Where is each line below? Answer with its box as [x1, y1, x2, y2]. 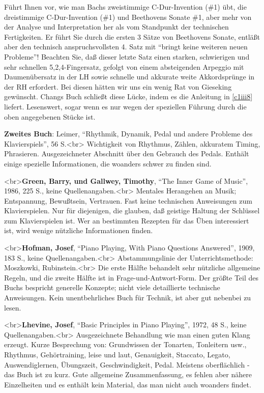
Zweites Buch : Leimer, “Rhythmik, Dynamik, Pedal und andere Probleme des [4, 128, 253, 139]
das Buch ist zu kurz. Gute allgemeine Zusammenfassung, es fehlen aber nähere [4, 369, 252, 380]
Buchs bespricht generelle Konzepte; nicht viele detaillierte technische [4, 282, 220, 293]
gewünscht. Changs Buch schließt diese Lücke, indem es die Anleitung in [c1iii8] [4, 91, 253, 102]
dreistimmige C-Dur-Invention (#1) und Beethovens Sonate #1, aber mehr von [4, 11, 252, 22]
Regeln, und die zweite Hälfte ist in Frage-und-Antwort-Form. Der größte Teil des [4, 272, 259, 283]
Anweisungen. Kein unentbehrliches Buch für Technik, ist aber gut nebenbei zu [4, 292, 251, 303]
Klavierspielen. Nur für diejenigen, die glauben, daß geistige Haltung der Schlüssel [4, 205, 260, 216]
